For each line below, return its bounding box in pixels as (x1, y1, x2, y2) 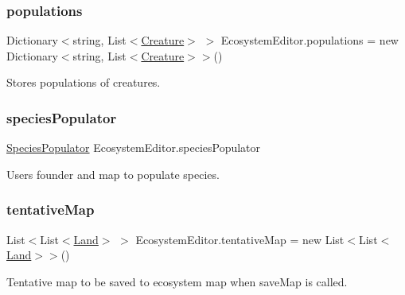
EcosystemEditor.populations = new (220, 32, 399, 49)
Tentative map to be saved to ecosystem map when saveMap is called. (6, 273, 348, 289)
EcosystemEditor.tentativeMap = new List (135, 231, 345, 247)
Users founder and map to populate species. (6, 165, 220, 182)
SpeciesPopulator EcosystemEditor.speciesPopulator (6, 139, 261, 156)
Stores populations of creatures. (6, 74, 161, 91)
